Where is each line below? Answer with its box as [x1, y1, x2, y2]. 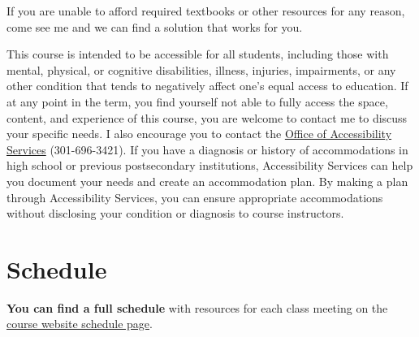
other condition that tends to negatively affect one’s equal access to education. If [6, 77, 408, 94]
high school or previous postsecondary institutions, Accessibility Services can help [6, 157, 413, 174]
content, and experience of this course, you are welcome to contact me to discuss [6, 109, 408, 126]
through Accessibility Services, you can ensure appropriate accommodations [6, 188, 383, 205]
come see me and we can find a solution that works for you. [6, 18, 303, 35]
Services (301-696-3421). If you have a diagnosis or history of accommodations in [6, 140, 408, 158]
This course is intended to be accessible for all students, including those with [6, 45, 389, 63]
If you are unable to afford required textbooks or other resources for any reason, [6, 2, 405, 19]
